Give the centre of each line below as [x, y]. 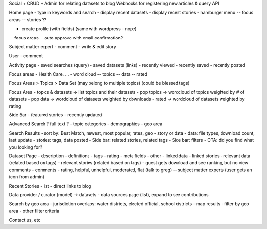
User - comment [26, 56]
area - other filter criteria [34, 211]
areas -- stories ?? [28, 19]
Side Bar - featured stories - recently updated [56, 115]
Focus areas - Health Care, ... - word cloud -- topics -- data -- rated [78, 74]
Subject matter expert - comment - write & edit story [63, 46]
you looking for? [25, 147]
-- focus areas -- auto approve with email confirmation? [66, 38]
